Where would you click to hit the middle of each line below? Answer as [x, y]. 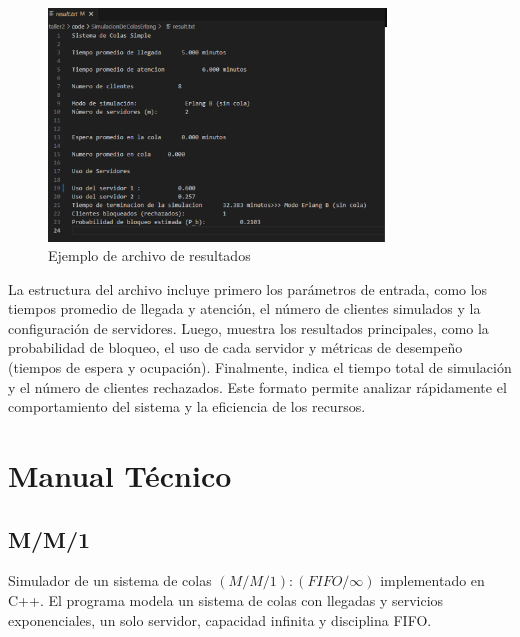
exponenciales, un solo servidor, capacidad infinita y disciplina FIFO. [220, 619]
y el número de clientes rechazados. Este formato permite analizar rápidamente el [257, 386]
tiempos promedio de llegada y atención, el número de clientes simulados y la [244, 308]
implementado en [432, 580]
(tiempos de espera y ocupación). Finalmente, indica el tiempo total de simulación [260, 367]
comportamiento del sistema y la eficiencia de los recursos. [187, 406]
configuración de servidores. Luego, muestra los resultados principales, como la [248, 327]
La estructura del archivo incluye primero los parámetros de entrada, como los [248, 288]
